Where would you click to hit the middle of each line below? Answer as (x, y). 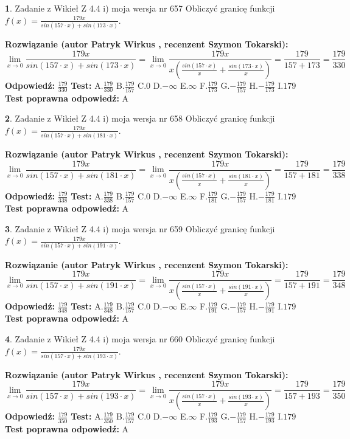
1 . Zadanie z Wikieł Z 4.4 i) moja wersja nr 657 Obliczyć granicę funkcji (140, 8)
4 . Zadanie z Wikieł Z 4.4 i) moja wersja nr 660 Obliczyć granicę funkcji (140, 338)
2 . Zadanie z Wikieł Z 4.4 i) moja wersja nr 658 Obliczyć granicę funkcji (140, 118)
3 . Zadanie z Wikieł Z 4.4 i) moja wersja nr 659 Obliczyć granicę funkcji (140, 228)
